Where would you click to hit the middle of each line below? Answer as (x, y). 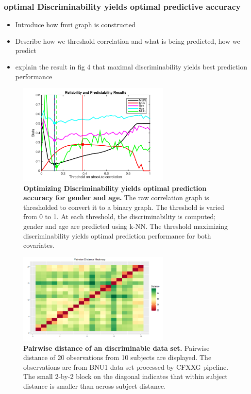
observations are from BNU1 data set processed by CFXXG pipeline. (126, 367)
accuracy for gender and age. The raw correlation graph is (116, 197)
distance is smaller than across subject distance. (95, 386)
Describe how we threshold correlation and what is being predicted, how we (128, 41)
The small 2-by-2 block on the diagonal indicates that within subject (125, 376)
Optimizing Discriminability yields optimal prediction (115, 188)
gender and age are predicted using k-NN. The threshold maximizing (126, 226)
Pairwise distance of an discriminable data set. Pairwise (117, 348)
